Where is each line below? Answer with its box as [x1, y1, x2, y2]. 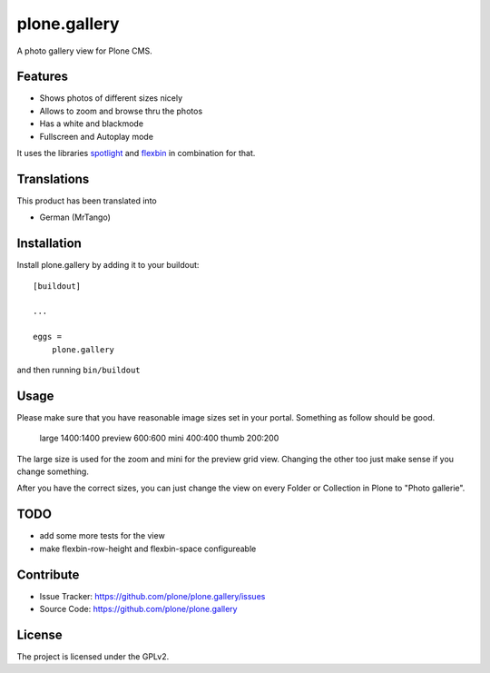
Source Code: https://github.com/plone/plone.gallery [39, 604, 238, 615]
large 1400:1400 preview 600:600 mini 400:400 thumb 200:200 [39, 432, 279, 444]
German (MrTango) [39, 212, 111, 223]
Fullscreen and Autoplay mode [39, 131, 154, 142]
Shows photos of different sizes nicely [39, 93, 183, 104]
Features [16, 69, 68, 84]
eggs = [33, 332, 63, 342]
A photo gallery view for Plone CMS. [16, 45, 153, 56]
